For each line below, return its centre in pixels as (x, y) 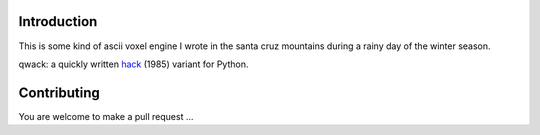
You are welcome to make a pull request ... (106, 116)
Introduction (58, 21)
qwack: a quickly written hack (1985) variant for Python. (133, 64)
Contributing (59, 92)
